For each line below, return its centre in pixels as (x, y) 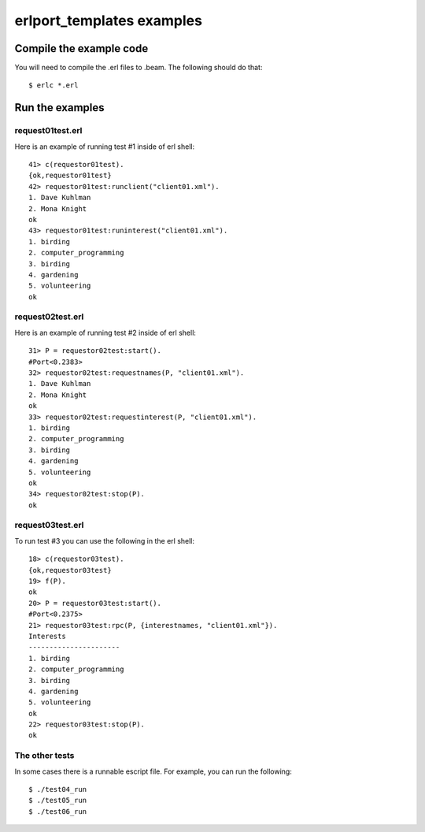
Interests (47, 636)
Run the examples (59, 108)
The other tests (44, 756)
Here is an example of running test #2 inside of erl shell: (105, 332)
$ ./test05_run (58, 800)
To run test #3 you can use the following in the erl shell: (105, 540)
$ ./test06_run (58, 811)
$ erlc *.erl (54, 85)
